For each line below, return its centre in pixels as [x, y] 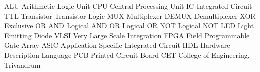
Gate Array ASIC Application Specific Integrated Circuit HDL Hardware [117, 45]
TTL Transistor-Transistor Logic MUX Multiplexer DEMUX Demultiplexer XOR [130, 16]
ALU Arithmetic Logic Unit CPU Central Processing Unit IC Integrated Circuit [128, 6]
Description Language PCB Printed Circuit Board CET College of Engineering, [127, 55]
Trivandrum [22, 65]
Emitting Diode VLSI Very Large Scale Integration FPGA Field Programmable [127, 35]
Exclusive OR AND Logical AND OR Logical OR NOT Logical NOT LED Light [129, 26]
